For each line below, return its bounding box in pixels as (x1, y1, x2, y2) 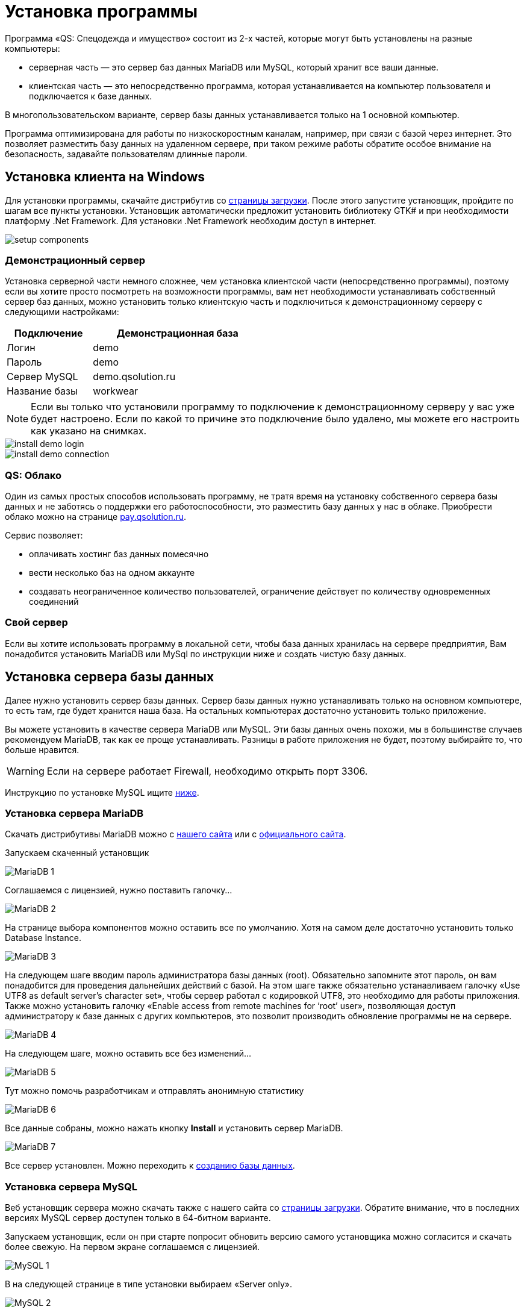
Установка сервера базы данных (5, 669, 214, 685)
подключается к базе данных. (29, 90, 152, 101)
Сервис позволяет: (5, 530, 83, 541)
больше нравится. (5, 744, 80, 755)
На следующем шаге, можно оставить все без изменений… (5, 1048, 252, 1059)
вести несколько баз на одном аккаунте (29, 567, 195, 578)
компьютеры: (5, 43, 60, 54)
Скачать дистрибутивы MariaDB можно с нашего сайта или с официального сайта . (5, 829, 346, 840)
